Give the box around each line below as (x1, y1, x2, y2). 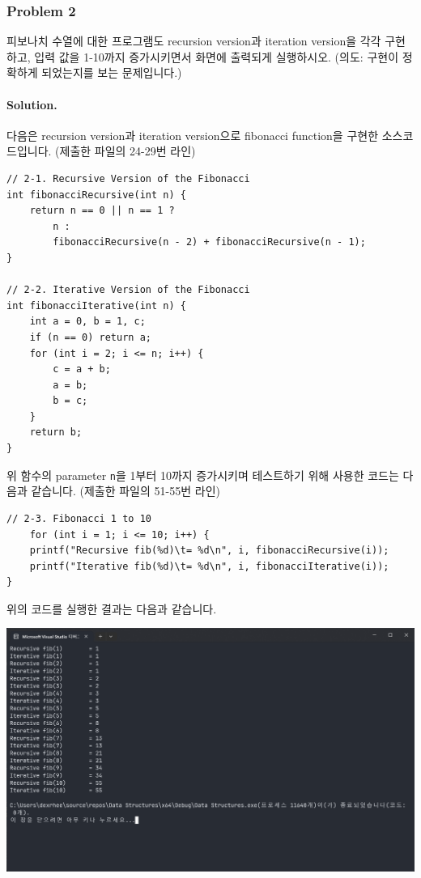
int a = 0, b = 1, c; (29, 316, 146, 328)
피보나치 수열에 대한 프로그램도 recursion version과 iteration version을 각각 (6, 32, 381, 49)
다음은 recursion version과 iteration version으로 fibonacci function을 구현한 (6, 126, 379, 143)
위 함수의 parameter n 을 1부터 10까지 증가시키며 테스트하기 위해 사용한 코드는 (6, 466, 399, 483)
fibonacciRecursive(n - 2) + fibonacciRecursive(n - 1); (53, 236, 366, 248)
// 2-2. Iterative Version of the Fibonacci (6, 284, 250, 296)
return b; (29, 426, 83, 439)
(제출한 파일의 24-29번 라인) (55, 142, 196, 159)
